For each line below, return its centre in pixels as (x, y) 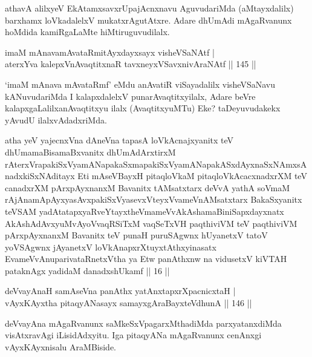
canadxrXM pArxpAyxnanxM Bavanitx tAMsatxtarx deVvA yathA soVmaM (148, 187)
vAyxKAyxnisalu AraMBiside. (60, 346)
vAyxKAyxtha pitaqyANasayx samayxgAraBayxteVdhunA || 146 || (128, 303)
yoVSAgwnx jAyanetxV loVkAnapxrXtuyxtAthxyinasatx (111, 247)
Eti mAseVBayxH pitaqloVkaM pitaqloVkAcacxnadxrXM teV (192, 176)
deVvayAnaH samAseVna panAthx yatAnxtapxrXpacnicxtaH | (120, 291)
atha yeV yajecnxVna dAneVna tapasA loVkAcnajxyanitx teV (119, 140)
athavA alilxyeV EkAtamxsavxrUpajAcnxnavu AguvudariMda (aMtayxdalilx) (149, 8)
